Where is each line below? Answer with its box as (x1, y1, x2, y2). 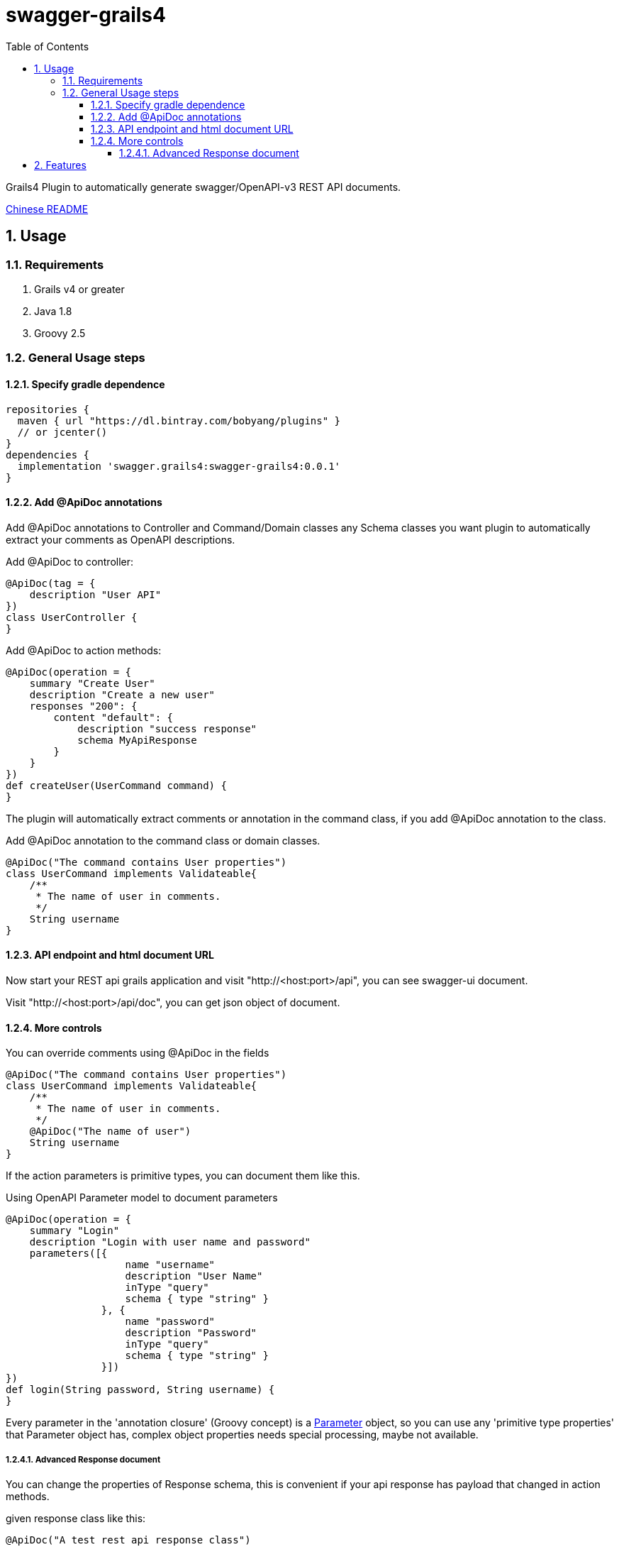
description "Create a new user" (29, 688, 216, 700)
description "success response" (77, 722, 257, 734)
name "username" (125, 1259, 216, 1271)
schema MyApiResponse (77, 734, 197, 746)
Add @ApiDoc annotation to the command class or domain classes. (6, 834, 320, 847)
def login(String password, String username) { (6, 1384, 275, 1396)
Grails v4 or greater (34, 282, 125, 295)
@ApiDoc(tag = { (6, 577, 96, 589)
